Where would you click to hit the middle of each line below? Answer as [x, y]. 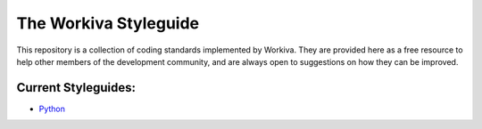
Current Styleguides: [76, 88]
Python [52, 109]
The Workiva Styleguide [108, 23]
